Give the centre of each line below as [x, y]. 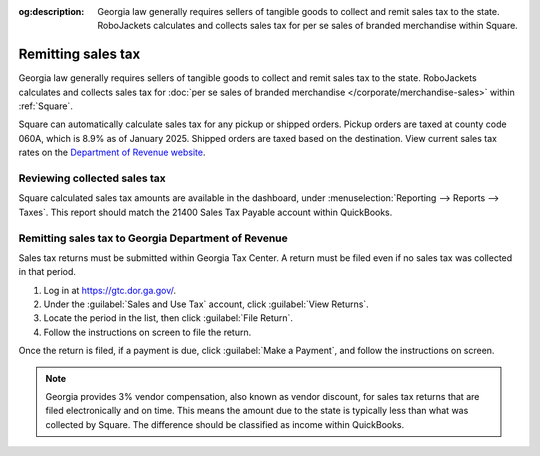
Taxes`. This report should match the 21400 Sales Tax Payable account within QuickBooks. [205, 212]
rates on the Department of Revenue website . [112, 152]
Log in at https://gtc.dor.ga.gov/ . [110, 290]
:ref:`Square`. [46, 106]
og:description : [51, 11]
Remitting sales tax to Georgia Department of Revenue [153, 238]
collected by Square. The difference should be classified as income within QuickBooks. [225, 424]
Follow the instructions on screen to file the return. [147, 332]
